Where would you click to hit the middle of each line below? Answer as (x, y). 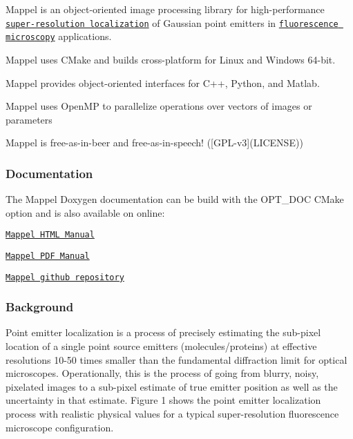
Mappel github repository (65, 277)
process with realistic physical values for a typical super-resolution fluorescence (172, 414)
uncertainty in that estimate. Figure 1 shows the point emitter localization (163, 400)
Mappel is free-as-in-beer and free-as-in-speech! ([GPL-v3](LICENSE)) (154, 143)
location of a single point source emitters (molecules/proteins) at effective (161, 346)
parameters (29, 119)
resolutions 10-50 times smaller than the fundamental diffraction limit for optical (176, 359)
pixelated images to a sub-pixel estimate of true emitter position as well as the (172, 386)
